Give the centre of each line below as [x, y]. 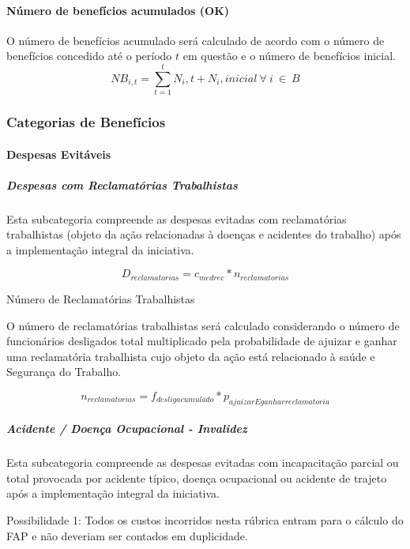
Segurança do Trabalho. [64, 372]
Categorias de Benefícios [86, 122]
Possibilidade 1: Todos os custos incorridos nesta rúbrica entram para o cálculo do [205, 520]
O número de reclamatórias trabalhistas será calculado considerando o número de [203, 325]
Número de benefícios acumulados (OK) [118, 10]
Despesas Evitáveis [59, 154]
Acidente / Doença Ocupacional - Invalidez [127, 429]
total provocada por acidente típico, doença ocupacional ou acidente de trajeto [197, 478]
